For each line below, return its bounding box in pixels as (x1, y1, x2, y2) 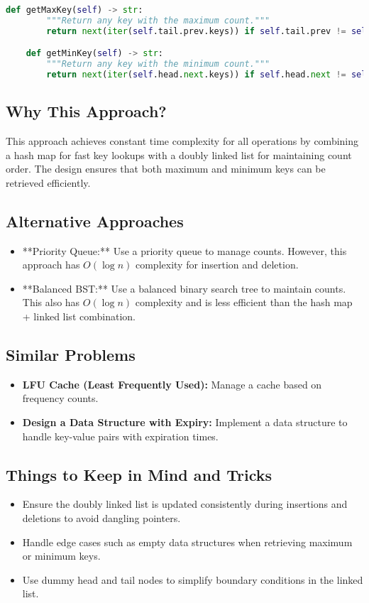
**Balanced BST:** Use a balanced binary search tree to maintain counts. (22, 281, 346, 295)
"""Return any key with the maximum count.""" (46, 15, 270, 26)
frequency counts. (22, 391, 99, 406)
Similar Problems (6, 344, 136, 366)
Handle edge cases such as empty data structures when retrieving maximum (22, 534, 353, 549)
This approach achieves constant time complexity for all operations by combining (6, 134, 359, 148)
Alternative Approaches (6, 210, 184, 232)
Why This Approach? (6, 100, 167, 122)
